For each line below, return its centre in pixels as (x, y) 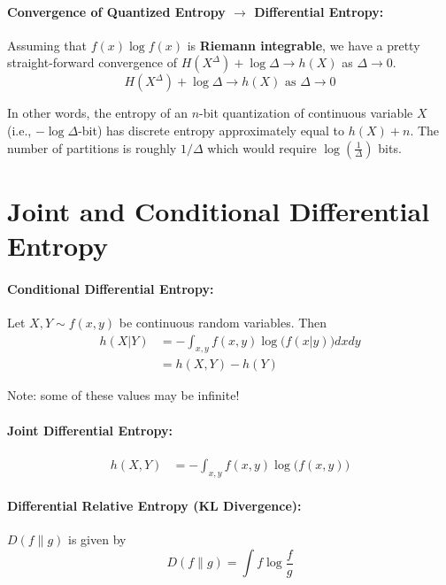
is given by (97, 539)
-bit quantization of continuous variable (306, 113)
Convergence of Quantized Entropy (116, 11)
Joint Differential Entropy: (90, 430)
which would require (262, 147)
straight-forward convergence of (92, 62)
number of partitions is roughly (92, 147)
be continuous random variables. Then (223, 322)
